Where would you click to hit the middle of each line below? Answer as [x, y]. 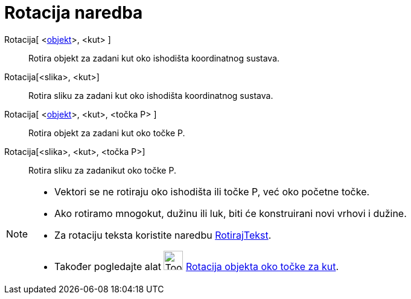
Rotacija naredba [74, 13]
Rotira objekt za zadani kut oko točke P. [107, 133]
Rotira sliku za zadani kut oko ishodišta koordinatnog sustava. [151, 95]
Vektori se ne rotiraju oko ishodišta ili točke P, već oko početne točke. [212, 191]
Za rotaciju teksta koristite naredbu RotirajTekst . [163, 235]
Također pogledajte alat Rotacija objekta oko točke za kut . [196, 266]
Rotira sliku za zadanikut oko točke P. [102, 170]
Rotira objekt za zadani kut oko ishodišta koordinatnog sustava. [154, 58]
